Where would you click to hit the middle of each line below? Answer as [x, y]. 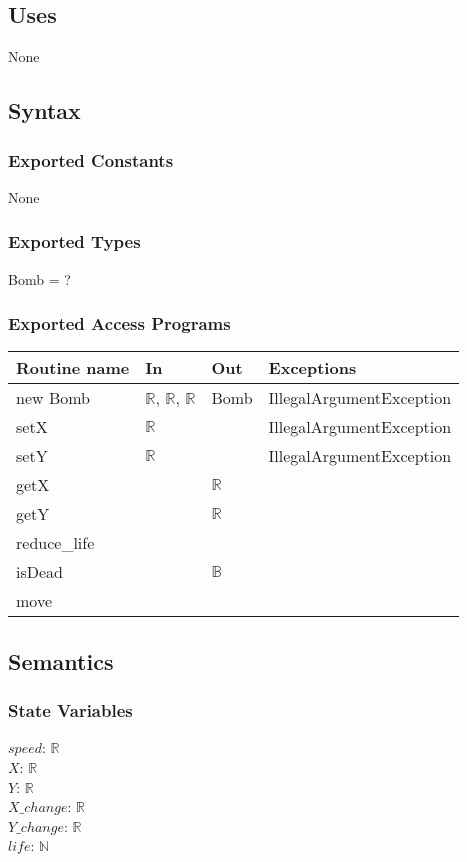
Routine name [73, 368]
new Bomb [53, 398]
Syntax [44, 110]
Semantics [61, 660]
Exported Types [74, 241]
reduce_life [55, 543]
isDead [39, 572]
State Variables [70, 710]
